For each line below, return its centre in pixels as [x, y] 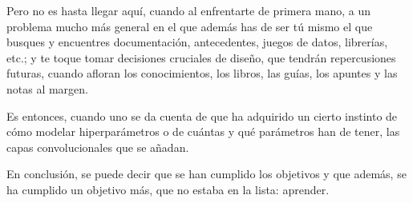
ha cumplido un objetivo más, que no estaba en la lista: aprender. [168, 189]
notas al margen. [48, 88]
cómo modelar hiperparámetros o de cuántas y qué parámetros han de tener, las [203, 131]
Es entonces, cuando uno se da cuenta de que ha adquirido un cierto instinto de [202, 115]
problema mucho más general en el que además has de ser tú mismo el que [190, 26]
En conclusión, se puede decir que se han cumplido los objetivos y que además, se [206, 174]
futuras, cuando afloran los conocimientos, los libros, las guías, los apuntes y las [202, 73]
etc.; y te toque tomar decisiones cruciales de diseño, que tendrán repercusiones [201, 57]
